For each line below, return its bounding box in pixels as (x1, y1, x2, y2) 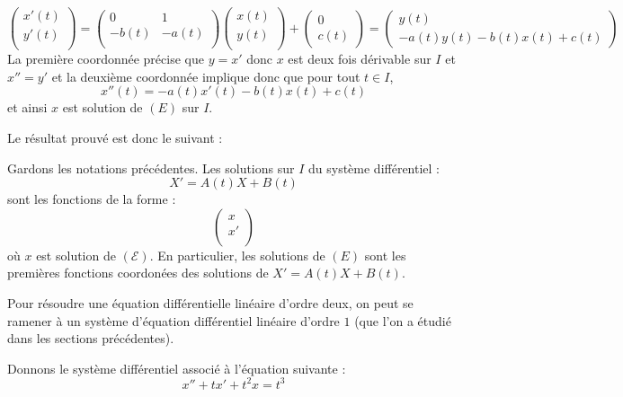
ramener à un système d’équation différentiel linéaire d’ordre (7, 311, 340, 330)
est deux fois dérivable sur (288, 49, 432, 68)
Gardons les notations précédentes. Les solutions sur (7, 158, 295, 177)
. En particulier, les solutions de (149, 245, 325, 264)
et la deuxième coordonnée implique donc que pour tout (51, 66, 360, 85)
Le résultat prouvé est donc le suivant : (7, 128, 223, 146)
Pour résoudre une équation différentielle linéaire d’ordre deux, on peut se (7, 293, 414, 312)
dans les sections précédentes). (7, 329, 174, 348)
